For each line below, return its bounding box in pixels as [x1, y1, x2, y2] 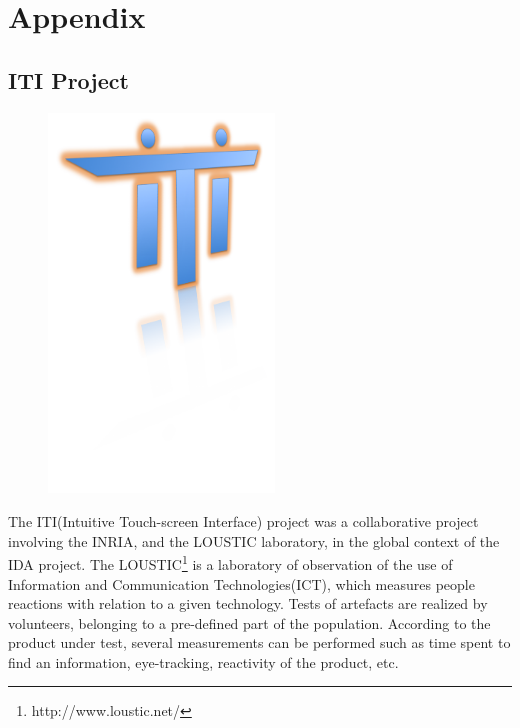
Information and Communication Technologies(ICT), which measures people [8, 573, 475, 594]
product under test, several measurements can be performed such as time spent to [8, 632, 511, 653]
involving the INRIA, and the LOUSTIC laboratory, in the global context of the [8, 530, 500, 551]
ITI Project [8, 64, 129, 95]
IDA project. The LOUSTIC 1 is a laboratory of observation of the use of [8, 551, 453, 574]
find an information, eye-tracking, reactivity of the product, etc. [8, 651, 399, 672]
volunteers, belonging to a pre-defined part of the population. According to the [8, 612, 491, 633]
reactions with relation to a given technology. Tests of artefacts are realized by [8, 593, 488, 614]
